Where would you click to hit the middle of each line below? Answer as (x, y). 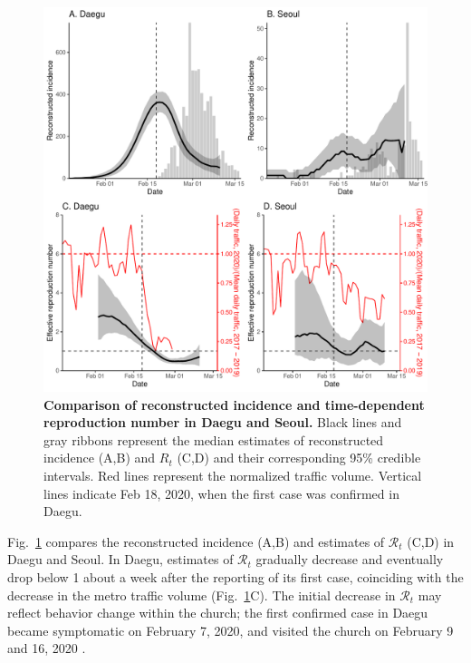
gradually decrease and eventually (350, 559)
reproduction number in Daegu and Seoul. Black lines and (223, 422)
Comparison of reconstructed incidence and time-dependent (234, 404)
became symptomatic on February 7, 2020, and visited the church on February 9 (231, 630)
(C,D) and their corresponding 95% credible (299, 458)
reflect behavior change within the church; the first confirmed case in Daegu (218, 613)
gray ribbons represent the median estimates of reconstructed (214, 439)
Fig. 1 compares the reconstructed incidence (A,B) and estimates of (196, 541)
